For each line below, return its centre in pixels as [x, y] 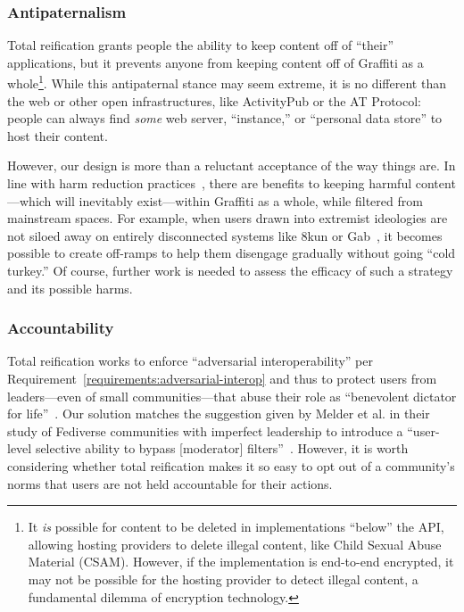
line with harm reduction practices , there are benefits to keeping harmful [210, 183]
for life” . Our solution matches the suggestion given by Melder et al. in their [219, 414]
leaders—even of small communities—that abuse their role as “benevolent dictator [232, 396]
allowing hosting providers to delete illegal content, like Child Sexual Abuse [235, 544]
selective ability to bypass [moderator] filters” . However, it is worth [222, 448]
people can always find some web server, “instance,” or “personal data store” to [225, 118]
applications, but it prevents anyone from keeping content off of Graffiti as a [215, 62]
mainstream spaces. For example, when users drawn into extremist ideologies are [228, 218]
